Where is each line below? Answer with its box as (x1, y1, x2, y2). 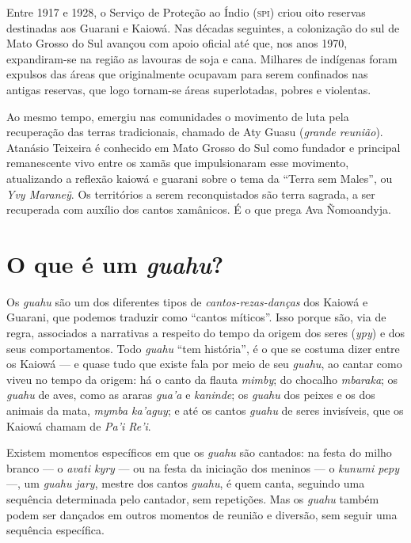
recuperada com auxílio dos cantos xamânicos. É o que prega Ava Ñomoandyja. (6, 201, 391, 218)
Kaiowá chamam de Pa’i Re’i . (6, 417, 151, 434)
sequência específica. (6, 522, 105, 538)
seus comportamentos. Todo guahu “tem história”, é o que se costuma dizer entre (6, 340, 400, 356)
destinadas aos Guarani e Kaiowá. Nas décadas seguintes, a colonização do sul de (6, 19, 400, 36)
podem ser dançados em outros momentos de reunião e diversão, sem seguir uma (6, 506, 398, 522)
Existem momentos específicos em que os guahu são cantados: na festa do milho (6, 444, 392, 461)
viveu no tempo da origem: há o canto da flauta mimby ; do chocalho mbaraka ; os (6, 370, 398, 387)
